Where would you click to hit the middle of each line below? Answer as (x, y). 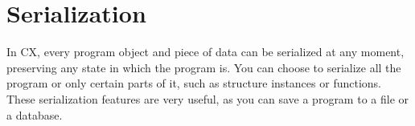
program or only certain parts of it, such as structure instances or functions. (194, 83)
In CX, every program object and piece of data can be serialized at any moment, (205, 52)
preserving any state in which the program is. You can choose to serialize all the (204, 67)
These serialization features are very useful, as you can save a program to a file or (208, 98)
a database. (35, 114)
